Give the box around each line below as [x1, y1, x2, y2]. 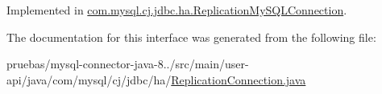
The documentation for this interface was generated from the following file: [6, 28, 376, 45]
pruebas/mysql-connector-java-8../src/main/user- [6, 55, 249, 72]
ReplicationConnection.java [171, 71, 306, 88]
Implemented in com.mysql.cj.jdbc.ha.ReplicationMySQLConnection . [6, 2, 347, 18]
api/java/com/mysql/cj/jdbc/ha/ [6, 71, 172, 88]
